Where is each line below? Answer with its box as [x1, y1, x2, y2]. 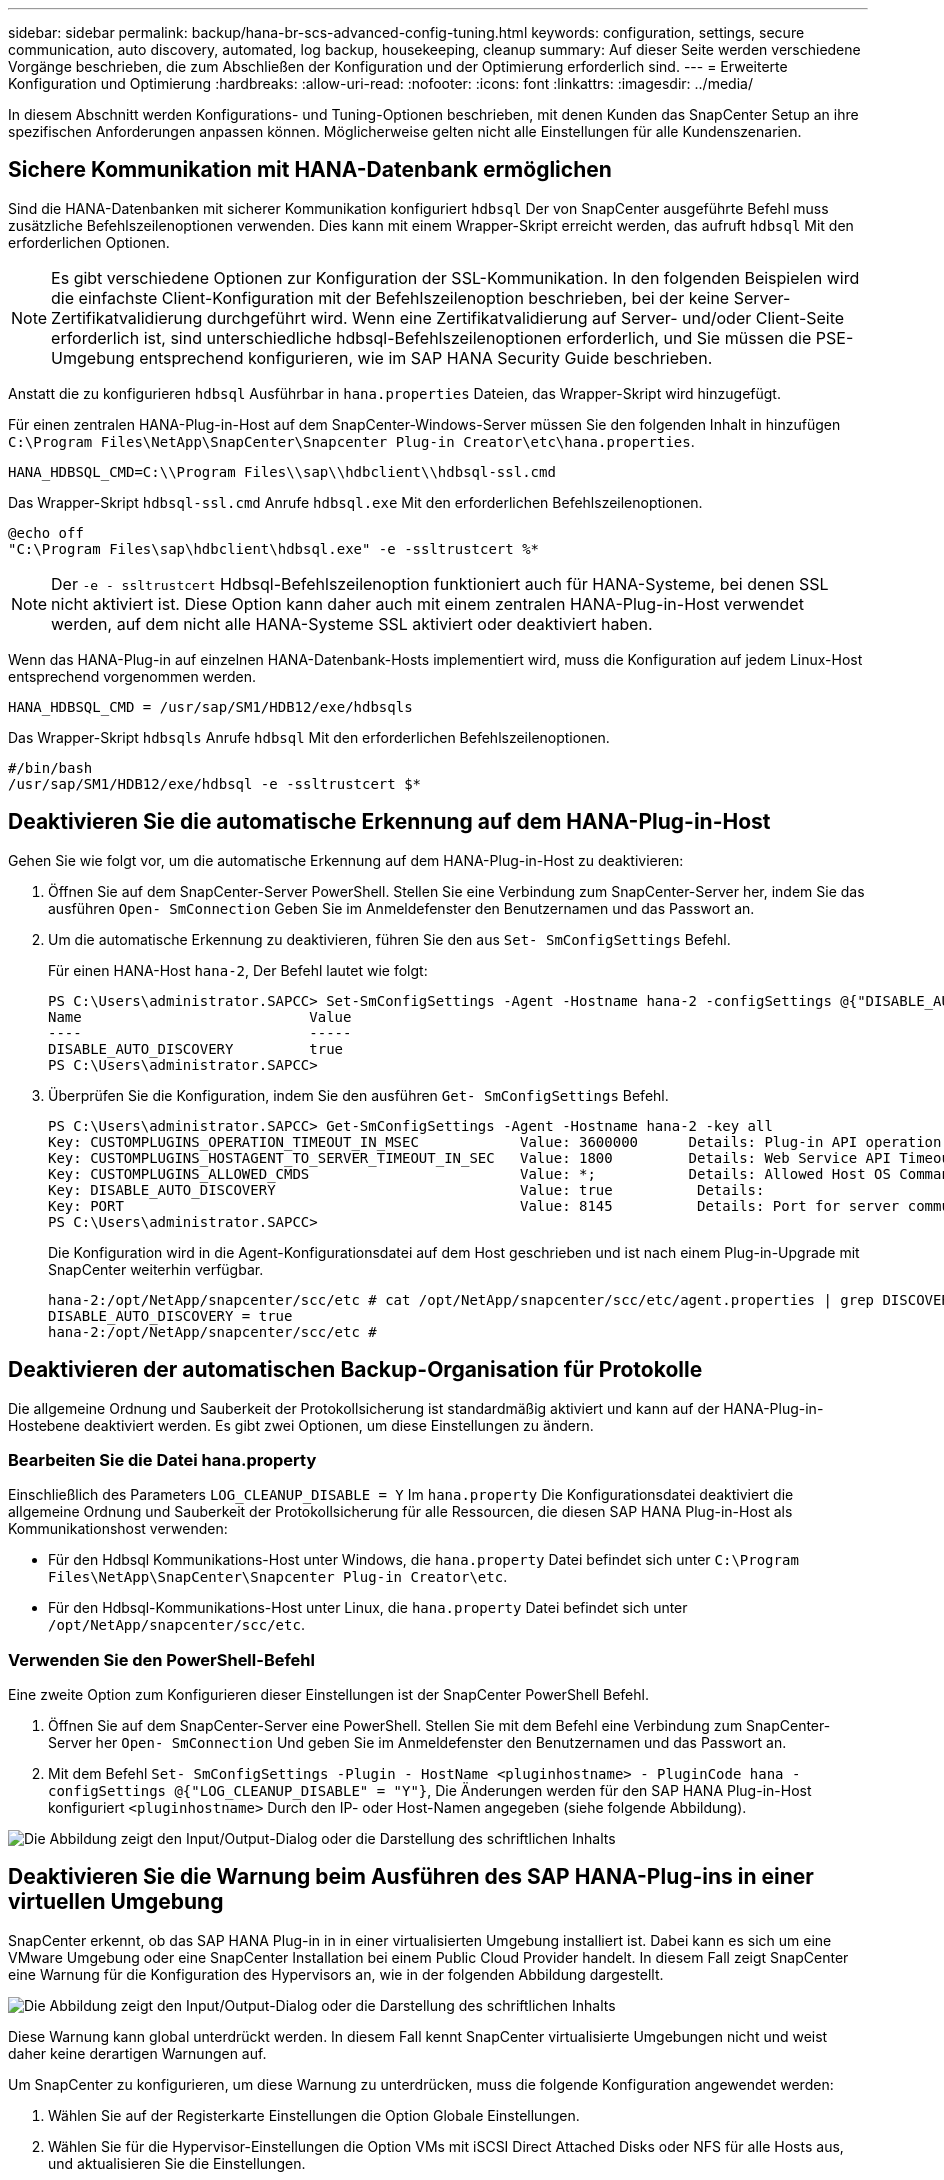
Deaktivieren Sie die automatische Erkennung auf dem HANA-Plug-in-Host [8, 809, 771, 835]
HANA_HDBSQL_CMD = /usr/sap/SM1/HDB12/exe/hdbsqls [8, 698, 413, 715]
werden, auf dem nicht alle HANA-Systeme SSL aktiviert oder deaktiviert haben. [51, 613, 653, 634]
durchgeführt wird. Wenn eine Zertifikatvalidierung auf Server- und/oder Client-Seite [206, 307, 845, 328]
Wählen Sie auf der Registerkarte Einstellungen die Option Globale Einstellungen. [48, 2106, 580, 2124]
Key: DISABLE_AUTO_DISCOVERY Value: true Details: [48, 1181, 765, 1198]
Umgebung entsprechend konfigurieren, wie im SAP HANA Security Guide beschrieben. [51, 347, 713, 368]
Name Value [48, 1008, 352, 1025]
